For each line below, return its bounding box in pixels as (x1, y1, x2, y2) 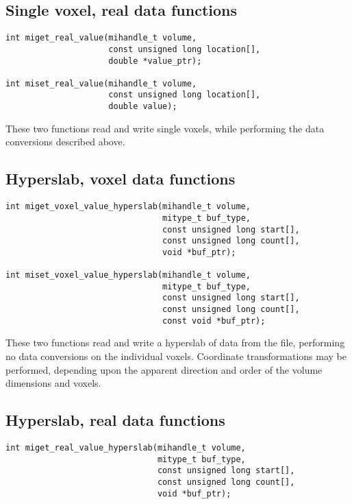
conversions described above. (5, 134, 125, 149)
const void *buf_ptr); (162, 315, 266, 326)
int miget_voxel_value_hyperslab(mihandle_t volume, (5, 202, 251, 212)
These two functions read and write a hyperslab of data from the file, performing (5, 335, 345, 350)
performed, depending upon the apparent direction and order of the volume (5, 362, 323, 376)
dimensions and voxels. (5, 376, 101, 390)
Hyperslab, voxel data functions (5, 168, 236, 189)
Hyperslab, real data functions (5, 409, 225, 431)
